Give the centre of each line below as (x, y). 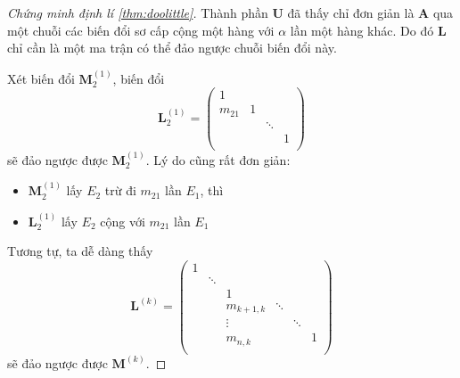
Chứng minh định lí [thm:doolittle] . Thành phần (138, 12)
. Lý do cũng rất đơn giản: (218, 159)
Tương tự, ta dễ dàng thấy (80, 251)
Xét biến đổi (41, 78)
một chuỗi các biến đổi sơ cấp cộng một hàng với (141, 30)
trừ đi (120, 190)
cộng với (123, 221)
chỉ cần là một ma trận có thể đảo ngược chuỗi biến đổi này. (172, 48)
